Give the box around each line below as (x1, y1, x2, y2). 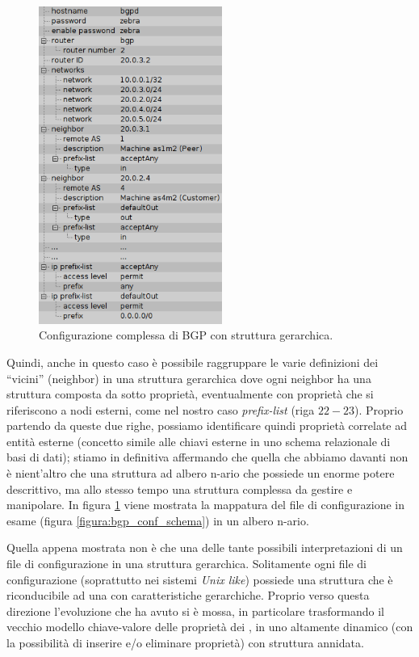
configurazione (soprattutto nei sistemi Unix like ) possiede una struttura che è (6, 571, 393, 588)
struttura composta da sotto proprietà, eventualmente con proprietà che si (6, 385, 374, 402)
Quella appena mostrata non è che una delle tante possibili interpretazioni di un (6, 539, 403, 556)
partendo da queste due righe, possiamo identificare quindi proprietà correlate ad (6, 417, 407, 434)
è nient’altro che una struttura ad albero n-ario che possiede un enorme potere (6, 465, 395, 482)
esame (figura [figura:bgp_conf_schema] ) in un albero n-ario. (6, 512, 309, 529)
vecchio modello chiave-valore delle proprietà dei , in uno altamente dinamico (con (6, 618, 413, 635)
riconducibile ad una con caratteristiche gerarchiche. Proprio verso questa (6, 587, 370, 604)
